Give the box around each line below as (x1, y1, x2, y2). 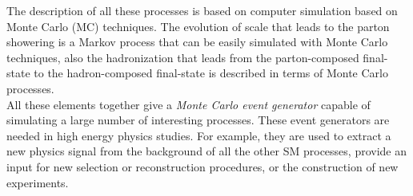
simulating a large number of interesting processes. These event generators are (6, 112, 390, 128)
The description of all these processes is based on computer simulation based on (6, 2, 398, 18)
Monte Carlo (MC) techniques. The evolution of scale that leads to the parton (6, 18, 390, 34)
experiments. (6, 174, 69, 190)
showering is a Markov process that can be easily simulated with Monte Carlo (6, 33, 388, 50)
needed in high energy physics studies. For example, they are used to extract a (6, 127, 391, 143)
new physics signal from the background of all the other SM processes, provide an (6, 143, 407, 159)
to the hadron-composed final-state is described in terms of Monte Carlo (34, 65, 388, 81)
